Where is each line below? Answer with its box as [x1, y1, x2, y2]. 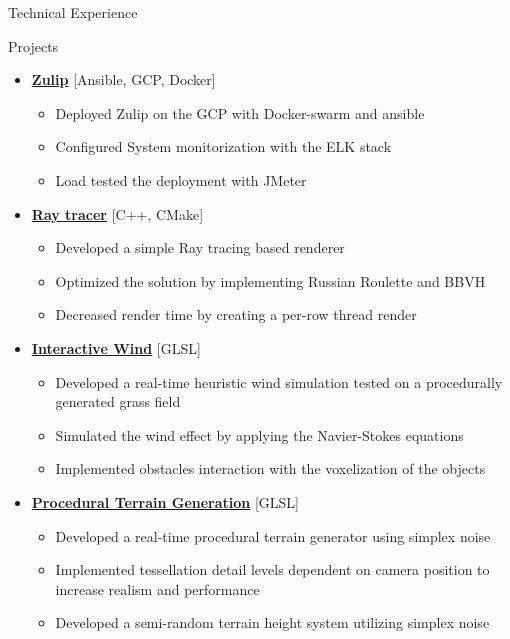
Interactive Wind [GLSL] [31, 337, 201, 358]
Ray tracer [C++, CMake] [31, 203, 204, 224]
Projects [8, 35, 59, 56]
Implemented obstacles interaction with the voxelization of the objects [55, 458, 486, 479]
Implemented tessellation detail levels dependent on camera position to [55, 559, 490, 580]
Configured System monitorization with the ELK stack [55, 136, 392, 157]
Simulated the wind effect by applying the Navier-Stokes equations [55, 424, 464, 445]
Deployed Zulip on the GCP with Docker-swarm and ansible [55, 102, 425, 123]
